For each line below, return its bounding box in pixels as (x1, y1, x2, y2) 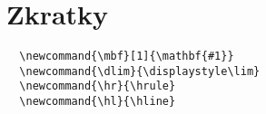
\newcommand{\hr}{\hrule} (19, 80, 176, 93)
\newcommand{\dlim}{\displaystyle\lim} (19, 64, 261, 78)
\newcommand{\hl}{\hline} (19, 95, 176, 109)
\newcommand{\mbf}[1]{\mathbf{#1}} (19, 50, 234, 63)
